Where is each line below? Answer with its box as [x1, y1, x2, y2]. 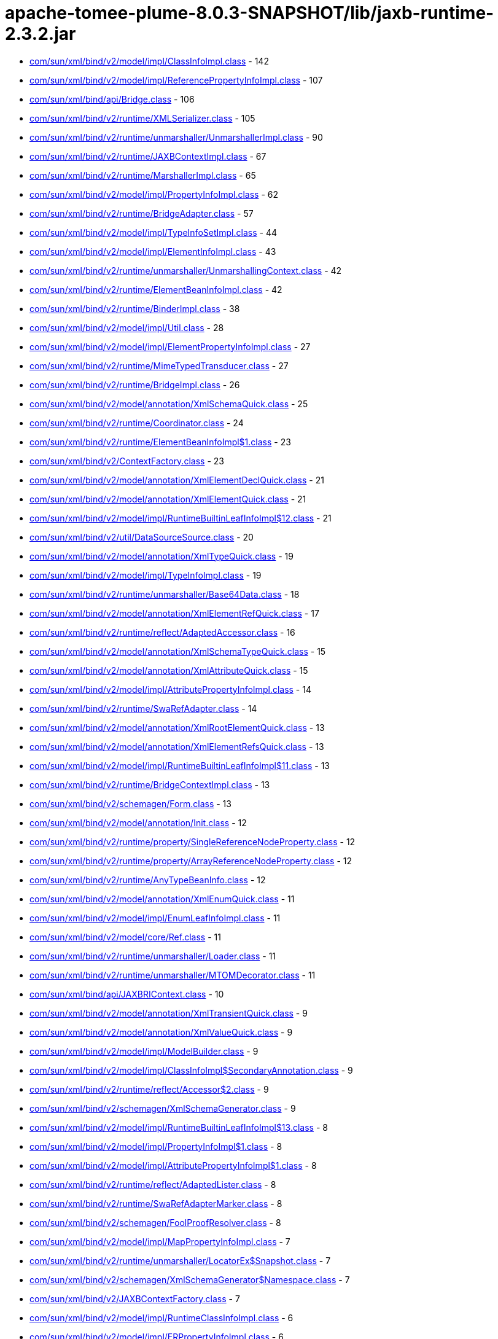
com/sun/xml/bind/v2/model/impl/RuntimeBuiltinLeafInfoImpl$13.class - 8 [29, 1122, 328, 1133]
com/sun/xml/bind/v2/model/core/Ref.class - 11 [29, 931, 221, 942]
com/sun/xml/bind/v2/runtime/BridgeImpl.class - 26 [29, 379, 240, 390]
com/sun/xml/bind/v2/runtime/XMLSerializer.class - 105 [29, 112, 255, 123]
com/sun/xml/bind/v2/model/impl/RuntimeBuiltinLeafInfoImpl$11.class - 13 [29, 760, 330, 771]
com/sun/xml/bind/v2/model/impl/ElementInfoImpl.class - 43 [29, 246, 276, 257]
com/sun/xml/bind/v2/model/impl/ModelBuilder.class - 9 [29, 1045, 259, 1056]
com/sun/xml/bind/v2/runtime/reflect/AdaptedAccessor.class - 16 [29, 627, 295, 638]
